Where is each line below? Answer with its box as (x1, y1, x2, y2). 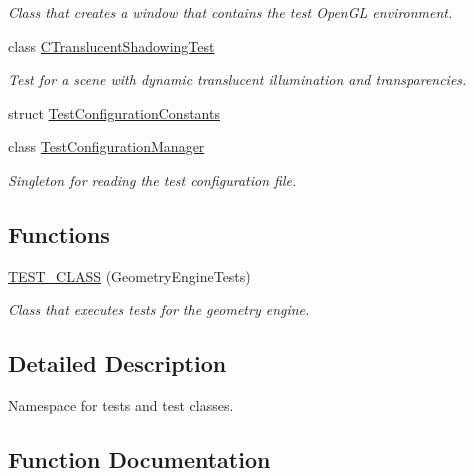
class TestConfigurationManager (8, 136, 205, 157)
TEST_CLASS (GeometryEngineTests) (8, 265, 251, 286)
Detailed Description (8, 348, 227, 379)
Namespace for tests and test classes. (8, 395, 234, 416)
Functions (8, 218, 110, 249)
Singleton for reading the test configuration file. (8, 169, 297, 190)
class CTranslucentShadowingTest (8, 35, 215, 56)
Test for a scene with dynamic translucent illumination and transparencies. (8, 69, 467, 90)
